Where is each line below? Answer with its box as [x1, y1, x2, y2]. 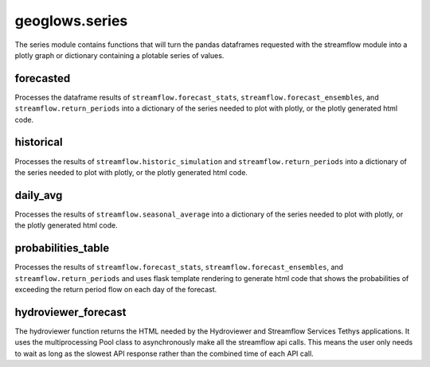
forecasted [14, 72, 71, 85]
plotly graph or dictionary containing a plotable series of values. [14, 50, 225, 60]
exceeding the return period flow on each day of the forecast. [14, 284, 217, 294]
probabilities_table [14, 241, 110, 255]
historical [14, 135, 63, 149]
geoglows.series [14, 12, 128, 29]
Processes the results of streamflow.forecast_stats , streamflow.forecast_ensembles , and [14, 263, 344, 272]
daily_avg [14, 188, 63, 202]
